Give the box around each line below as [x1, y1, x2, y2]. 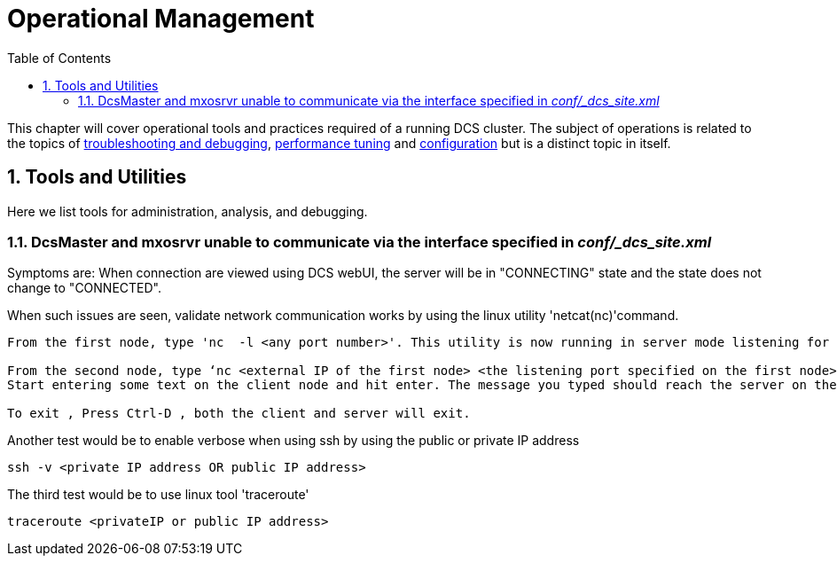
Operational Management [7, 4, 315, 34]
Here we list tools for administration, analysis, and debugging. [7, 203, 368, 219]
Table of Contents [7, 50, 112, 66]
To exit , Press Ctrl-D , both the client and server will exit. [7, 406, 471, 421]
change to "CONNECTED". [7, 280, 162, 296]
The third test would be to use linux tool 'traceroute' [7, 487, 309, 503]
